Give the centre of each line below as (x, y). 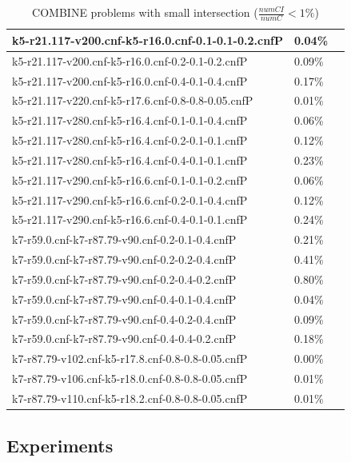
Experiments (60, 445)
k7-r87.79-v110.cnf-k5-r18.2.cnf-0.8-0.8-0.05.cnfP (130, 398)
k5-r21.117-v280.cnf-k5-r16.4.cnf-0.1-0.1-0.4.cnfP (130, 120)
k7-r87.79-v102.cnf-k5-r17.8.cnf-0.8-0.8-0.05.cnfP (130, 358)
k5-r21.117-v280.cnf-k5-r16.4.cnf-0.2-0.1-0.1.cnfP (130, 140)
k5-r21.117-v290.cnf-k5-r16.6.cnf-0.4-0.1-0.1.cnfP (130, 219)
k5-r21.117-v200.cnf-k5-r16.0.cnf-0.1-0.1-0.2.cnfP (148, 40)
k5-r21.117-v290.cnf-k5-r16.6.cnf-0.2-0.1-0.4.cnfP (130, 199)
